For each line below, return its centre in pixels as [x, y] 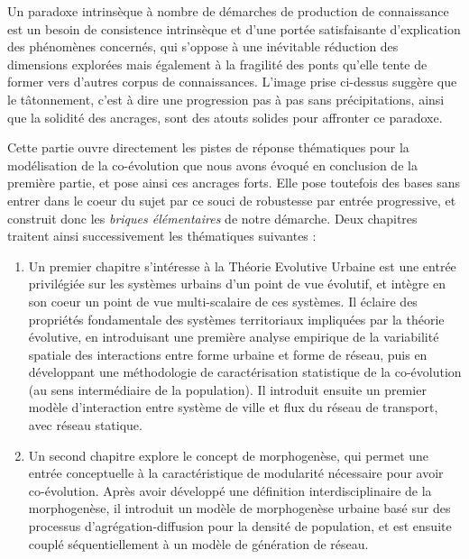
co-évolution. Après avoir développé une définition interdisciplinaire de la [230, 490]
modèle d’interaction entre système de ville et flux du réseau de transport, [233, 407]
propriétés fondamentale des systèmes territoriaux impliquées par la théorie [236, 319]
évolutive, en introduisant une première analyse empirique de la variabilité [234, 337]
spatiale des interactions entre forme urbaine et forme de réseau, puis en [228, 354]
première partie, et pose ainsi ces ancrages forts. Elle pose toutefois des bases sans [234, 183]
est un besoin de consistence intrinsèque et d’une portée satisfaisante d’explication [234, 28]
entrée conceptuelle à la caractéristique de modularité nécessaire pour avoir [236, 473]
